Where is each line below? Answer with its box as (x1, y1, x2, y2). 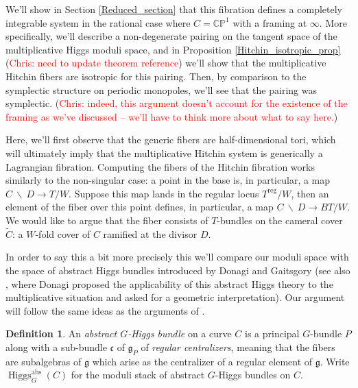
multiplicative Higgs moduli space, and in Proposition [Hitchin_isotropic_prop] (5, 42, 341, 56)
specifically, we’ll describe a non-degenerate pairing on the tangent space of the (5, 29, 337, 43)
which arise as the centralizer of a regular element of (92, 354, 313, 368)
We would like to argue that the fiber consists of (5, 213, 208, 227)
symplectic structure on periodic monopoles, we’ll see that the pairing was (5, 82, 317, 97)
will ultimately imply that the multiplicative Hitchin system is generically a (5, 145, 323, 160)
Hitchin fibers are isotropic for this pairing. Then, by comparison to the (5, 69, 307, 83)
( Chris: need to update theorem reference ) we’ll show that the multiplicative (5, 56, 326, 70)
